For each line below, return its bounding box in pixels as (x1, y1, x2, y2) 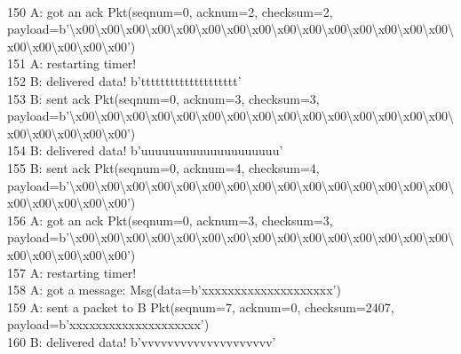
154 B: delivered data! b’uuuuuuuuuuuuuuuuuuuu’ (7, 141, 283, 160)
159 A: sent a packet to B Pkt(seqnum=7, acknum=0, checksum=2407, (7, 297, 394, 316)
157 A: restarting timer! (7, 263, 137, 281)
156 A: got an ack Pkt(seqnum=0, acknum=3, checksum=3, (7, 210, 333, 229)
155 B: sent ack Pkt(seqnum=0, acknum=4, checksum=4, (7, 158, 320, 177)
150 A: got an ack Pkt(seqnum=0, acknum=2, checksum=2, (7, 2, 333, 20)
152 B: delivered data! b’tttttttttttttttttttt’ (7, 71, 242, 90)
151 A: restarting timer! (7, 54, 137, 73)
